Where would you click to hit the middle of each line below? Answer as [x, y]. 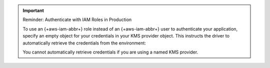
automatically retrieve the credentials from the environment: [84, 43]
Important [33, 10]
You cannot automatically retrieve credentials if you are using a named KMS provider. [110, 52]
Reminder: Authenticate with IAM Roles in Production [77, 19]
